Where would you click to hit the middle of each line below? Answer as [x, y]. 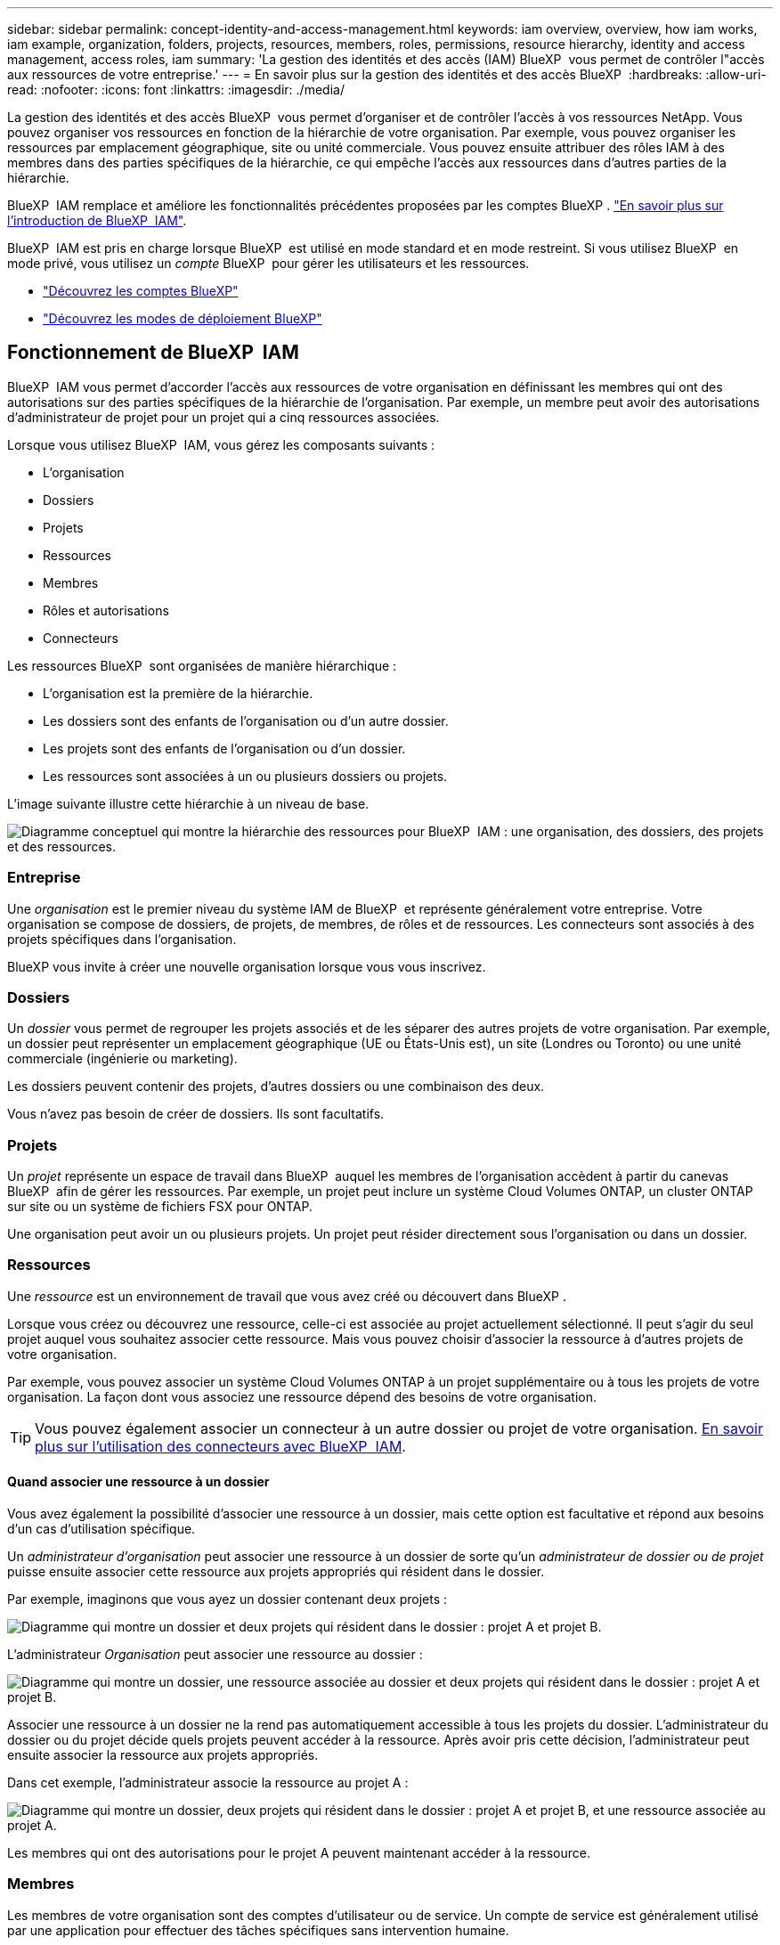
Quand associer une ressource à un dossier [138, 1482]
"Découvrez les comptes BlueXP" [141, 291]
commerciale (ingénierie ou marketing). [122, 1059]
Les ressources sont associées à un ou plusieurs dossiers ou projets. [245, 776]
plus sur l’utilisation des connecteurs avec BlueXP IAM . [220, 1446]
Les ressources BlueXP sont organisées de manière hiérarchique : [202, 665]
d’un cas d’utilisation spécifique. [102, 1529]
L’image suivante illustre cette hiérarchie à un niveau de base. [188, 803]
